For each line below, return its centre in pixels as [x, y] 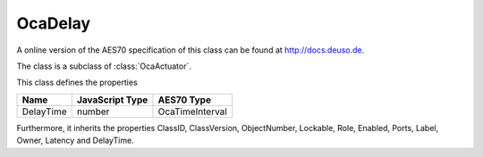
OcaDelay [54, 23]
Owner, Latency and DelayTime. [75, 140]
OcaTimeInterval [192, 112]
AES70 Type [185, 100]
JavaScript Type [112, 100]
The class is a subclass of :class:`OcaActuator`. [104, 66]
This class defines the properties [77, 83]
